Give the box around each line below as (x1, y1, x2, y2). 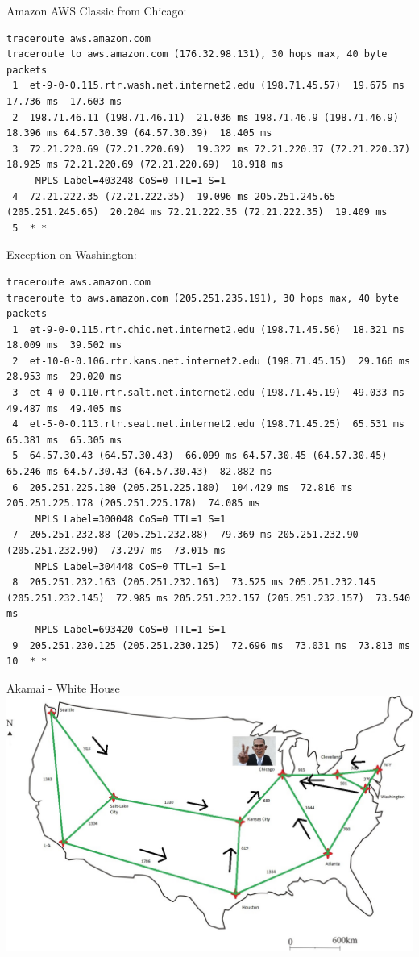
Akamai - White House (6, 679, 120, 696)
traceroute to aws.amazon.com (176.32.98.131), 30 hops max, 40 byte (6, 48, 388, 60)
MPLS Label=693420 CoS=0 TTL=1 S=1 (35, 623, 226, 635)
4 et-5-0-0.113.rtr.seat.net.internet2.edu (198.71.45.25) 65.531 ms (12, 418, 404, 431)
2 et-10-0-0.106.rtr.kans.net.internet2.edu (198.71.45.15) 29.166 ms (12, 355, 411, 367)
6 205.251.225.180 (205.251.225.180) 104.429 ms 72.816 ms (12, 481, 353, 493)
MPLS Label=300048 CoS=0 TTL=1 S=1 (35, 513, 226, 525)
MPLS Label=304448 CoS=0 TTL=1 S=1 (35, 560, 226, 572)
